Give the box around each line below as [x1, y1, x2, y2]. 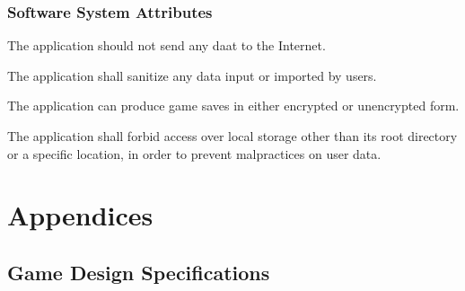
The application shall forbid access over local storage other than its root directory [7, 127, 458, 145]
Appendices [7, 197, 154, 234]
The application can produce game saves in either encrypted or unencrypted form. [7, 96, 460, 115]
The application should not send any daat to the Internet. [7, 36, 326, 55]
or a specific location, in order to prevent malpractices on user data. [7, 144, 382, 163]
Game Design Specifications [7, 258, 270, 286]
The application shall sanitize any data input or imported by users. [7, 66, 377, 84]
